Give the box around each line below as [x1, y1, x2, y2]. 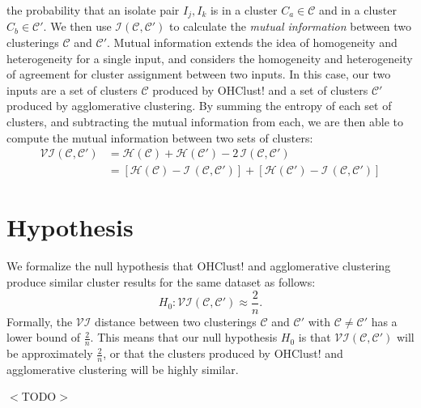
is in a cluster [210, 2, 278, 18]
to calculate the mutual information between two [169, 18, 412, 35]
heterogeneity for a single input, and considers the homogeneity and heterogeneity [6, 49, 413, 66]
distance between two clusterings [95, 312, 257, 329]
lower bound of [6, 329, 81, 346]
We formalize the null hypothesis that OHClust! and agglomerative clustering [6, 257, 391, 274]
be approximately [6, 345, 93, 362]
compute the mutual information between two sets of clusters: [6, 129, 313, 146]
